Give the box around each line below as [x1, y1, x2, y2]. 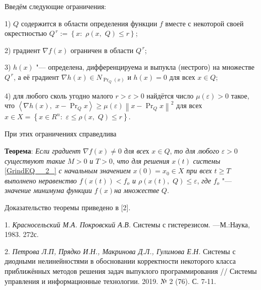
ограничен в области [70, 44, 134, 55]
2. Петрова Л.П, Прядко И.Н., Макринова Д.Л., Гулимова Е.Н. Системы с [5, 246, 236, 256]
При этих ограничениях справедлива [5, 128, 117, 139]
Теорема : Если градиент [5, 146, 81, 156]
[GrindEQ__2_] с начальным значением [5, 165, 131, 176]
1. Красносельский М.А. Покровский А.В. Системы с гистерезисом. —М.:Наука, [5, 219, 250, 229]
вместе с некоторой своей [165, 18, 244, 28]
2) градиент [5, 44, 40, 55]
